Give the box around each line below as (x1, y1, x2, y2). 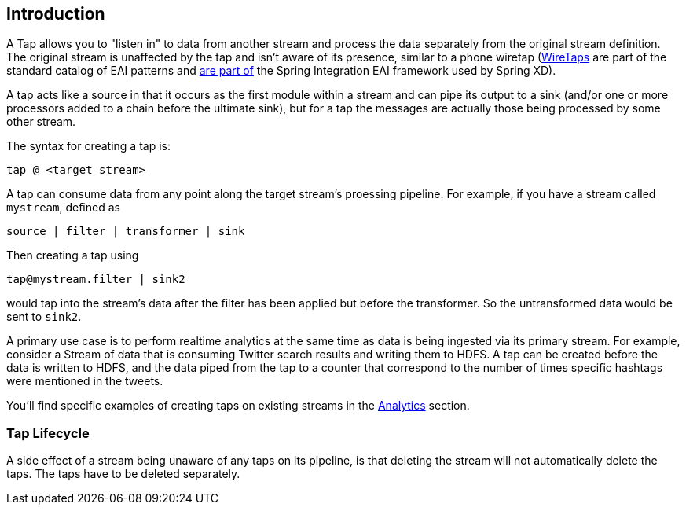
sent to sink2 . (6, 310, 82, 324)
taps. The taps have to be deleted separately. (6, 467, 240, 481)
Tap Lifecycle (6, 425, 90, 441)
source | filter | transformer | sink (6, 225, 245, 238)
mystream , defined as (6, 200, 120, 215)
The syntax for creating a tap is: (6, 139, 171, 153)
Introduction (6, 4, 105, 24)
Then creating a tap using (6, 248, 139, 263)
